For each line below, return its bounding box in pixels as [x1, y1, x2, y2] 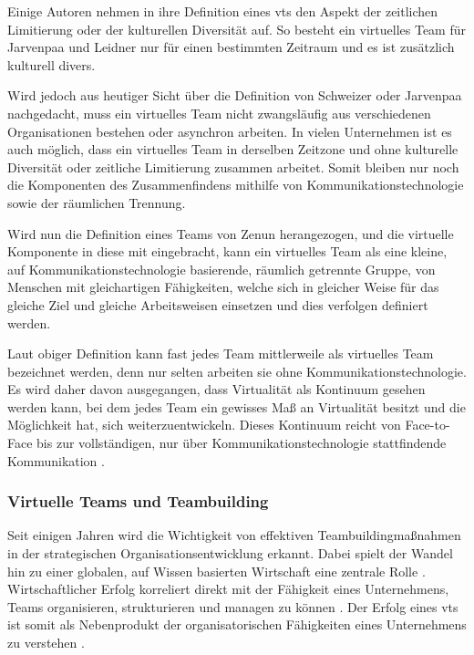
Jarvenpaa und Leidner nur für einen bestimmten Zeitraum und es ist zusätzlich [7, 37, 455, 57]
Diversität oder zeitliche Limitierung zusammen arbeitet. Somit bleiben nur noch [7, 157, 459, 176]
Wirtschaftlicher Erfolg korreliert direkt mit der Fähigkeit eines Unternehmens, [7, 579, 449, 598]
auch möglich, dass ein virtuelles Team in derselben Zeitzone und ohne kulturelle [7, 140, 459, 159]
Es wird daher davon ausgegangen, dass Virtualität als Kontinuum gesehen [7, 379, 426, 399]
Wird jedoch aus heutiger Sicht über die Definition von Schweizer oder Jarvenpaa [7, 86, 462, 105]
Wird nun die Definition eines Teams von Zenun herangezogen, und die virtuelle [7, 224, 454, 243]
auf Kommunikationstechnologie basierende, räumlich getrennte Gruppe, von [7, 259, 436, 278]
